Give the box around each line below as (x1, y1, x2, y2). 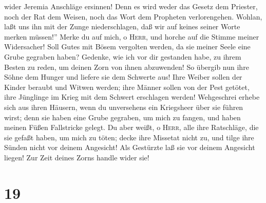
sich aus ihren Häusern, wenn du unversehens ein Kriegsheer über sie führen (4, 101, 243, 112)
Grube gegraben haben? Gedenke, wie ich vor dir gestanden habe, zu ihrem (4, 51, 241, 62)
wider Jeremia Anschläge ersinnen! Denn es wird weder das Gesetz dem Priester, (4, 1, 258, 11)
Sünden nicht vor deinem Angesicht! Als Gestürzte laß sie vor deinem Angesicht (4, 142, 255, 153)
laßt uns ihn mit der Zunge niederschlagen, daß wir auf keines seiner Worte (4, 21, 240, 32)
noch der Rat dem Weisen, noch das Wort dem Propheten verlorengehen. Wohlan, (4, 11, 262, 22)
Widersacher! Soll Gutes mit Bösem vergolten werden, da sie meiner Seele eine (4, 41, 251, 52)
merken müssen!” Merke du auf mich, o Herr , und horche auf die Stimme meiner (4, 31, 259, 42)
